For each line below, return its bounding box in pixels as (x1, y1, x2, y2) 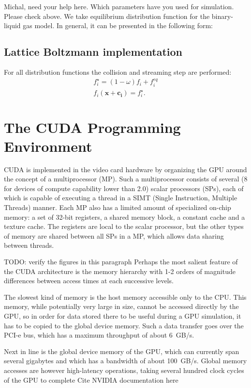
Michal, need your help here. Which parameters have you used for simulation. (4, 1, 234, 11)
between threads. (4, 240, 54, 250)
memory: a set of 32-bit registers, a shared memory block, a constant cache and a (4, 211, 245, 222)
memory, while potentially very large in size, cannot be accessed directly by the (4, 301, 239, 311)
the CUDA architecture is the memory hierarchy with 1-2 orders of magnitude (4, 266, 236, 276)
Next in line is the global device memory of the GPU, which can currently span (4, 346, 239, 356)
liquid (4, 20, 21, 31)
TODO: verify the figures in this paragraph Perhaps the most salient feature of (4, 257, 238, 267)
